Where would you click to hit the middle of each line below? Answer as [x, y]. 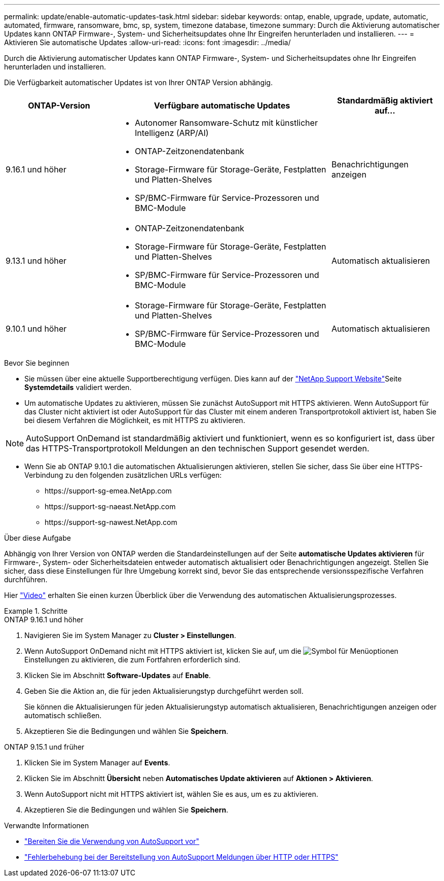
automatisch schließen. [63, 715]
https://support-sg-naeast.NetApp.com [110, 506]
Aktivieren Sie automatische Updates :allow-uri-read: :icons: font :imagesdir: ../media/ [147, 42]
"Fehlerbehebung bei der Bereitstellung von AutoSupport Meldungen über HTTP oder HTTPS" [181, 857]
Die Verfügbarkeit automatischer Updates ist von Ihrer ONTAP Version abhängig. [138, 82]
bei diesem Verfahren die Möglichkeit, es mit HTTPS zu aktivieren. [135, 420]
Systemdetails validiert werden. [78, 387]
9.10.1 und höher [36, 329]
